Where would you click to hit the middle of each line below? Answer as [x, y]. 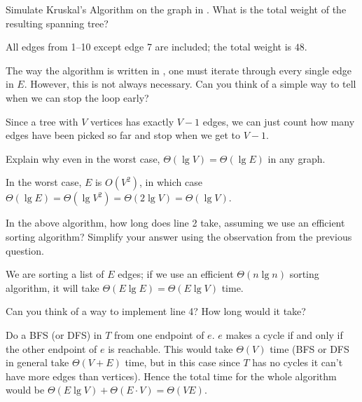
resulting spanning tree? [57, 23]
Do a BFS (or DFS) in [54, 334]
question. [25, 250]
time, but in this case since [182, 362]
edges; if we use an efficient [176, 274]
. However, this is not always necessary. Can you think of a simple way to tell [190, 84]
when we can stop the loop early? [77, 97]
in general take [37, 362]
